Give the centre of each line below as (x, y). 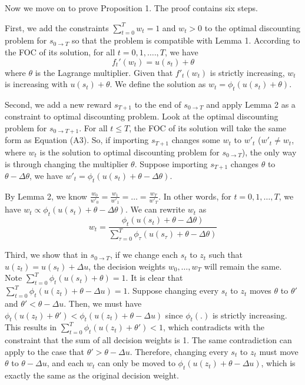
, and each (65, 363)
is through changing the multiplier (67, 163)
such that (226, 255)
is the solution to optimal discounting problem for (130, 152)
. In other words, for (195, 196)
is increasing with (36, 84)
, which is (278, 363)
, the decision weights (127, 266)
